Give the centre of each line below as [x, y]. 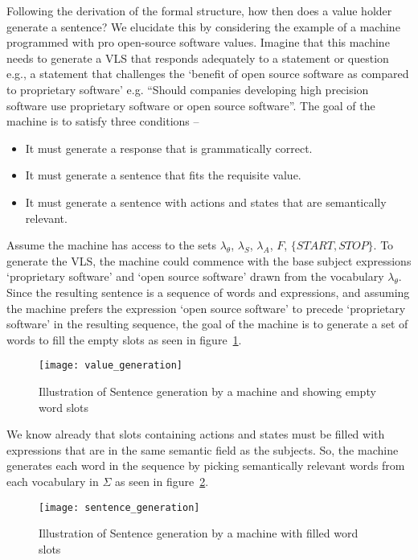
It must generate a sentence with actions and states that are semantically [206, 202]
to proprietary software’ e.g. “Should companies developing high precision [188, 89]
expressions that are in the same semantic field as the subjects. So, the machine [203, 449]
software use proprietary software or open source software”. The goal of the [191, 105]
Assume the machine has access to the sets [112, 245]
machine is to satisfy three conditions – [103, 121]
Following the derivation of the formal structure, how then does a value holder [199, 10]
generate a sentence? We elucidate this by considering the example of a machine [203, 26]
